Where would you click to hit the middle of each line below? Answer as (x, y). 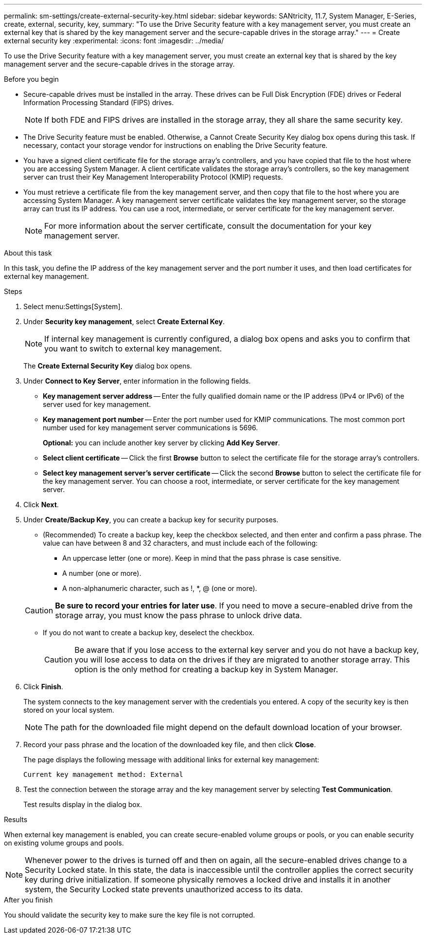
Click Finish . (43, 687)
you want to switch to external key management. (133, 349)
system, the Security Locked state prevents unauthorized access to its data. (164, 889)
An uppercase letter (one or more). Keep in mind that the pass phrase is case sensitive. (202, 558)
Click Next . (41, 505)
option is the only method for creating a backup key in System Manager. (206, 669)
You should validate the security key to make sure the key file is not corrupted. (130, 915)
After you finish (28, 900)
